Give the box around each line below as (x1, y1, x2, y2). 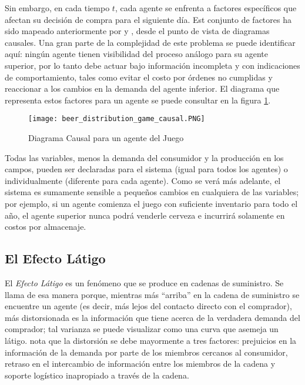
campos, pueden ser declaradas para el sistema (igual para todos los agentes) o (5, 163, 288, 175)
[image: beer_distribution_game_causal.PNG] (28, 115, 205, 123)
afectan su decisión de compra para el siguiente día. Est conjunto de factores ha (5, 13, 291, 25)
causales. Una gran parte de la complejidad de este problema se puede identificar (5, 36, 296, 48)
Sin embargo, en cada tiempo (5, 2, 110, 14)
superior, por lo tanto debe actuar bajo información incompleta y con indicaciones (5, 59, 300, 71)
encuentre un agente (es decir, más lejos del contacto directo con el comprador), (5, 300, 292, 312)
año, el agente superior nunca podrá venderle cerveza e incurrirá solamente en (5, 209, 285, 221)
